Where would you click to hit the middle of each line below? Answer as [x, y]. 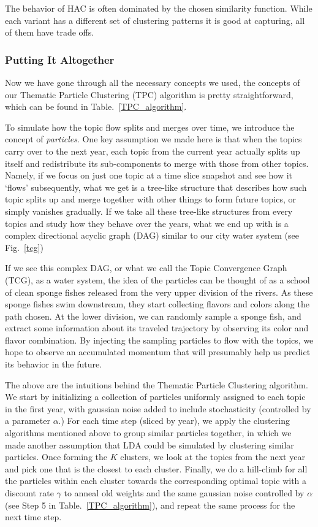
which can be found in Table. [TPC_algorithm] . [96, 106]
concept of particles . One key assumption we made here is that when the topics [153, 139]
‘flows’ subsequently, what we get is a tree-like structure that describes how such [156, 187]
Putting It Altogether [60, 59]
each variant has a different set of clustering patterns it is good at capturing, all [155, 20]
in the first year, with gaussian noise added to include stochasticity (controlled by [158, 408]
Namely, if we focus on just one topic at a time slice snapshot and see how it [149, 175]
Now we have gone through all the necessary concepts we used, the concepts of [153, 82]
